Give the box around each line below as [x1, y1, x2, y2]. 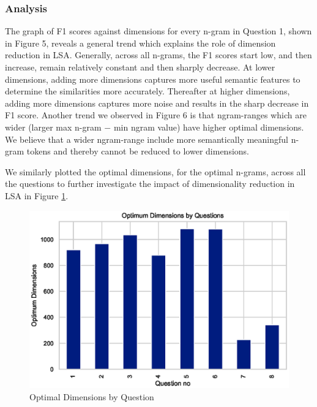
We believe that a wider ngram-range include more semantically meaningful [5, 132, 289, 145]
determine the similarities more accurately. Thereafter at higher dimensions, [5, 85, 290, 97]
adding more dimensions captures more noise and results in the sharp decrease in [5, 96, 309, 109]
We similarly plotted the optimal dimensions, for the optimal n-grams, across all [5, 165, 306, 178]
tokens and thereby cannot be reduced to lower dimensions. [26, 145, 249, 158]
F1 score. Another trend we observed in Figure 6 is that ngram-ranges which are [5, 108, 307, 121]
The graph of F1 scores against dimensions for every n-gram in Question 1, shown [5, 25, 312, 37]
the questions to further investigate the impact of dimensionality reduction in [5, 177, 295, 190]
